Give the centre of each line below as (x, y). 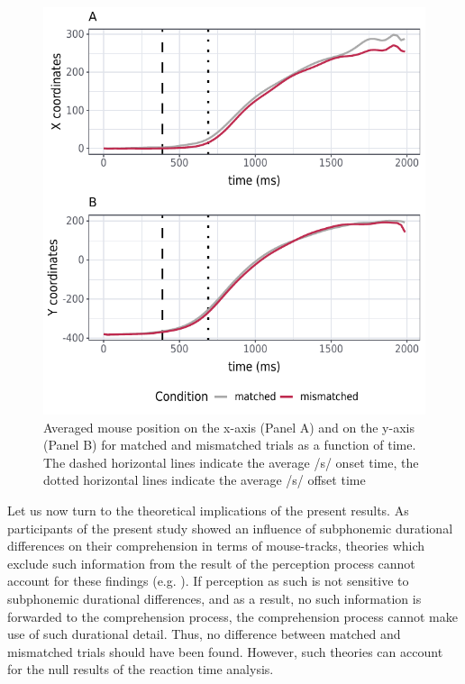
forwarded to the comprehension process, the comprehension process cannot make (232, 616)
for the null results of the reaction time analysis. (141, 669)
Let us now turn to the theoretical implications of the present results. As (208, 511)
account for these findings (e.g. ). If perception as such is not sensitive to (208, 581)
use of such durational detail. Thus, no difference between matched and (204, 634)
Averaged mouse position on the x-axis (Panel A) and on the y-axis (229, 427)
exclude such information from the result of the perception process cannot (211, 563)
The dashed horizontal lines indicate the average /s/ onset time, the (231, 462)
